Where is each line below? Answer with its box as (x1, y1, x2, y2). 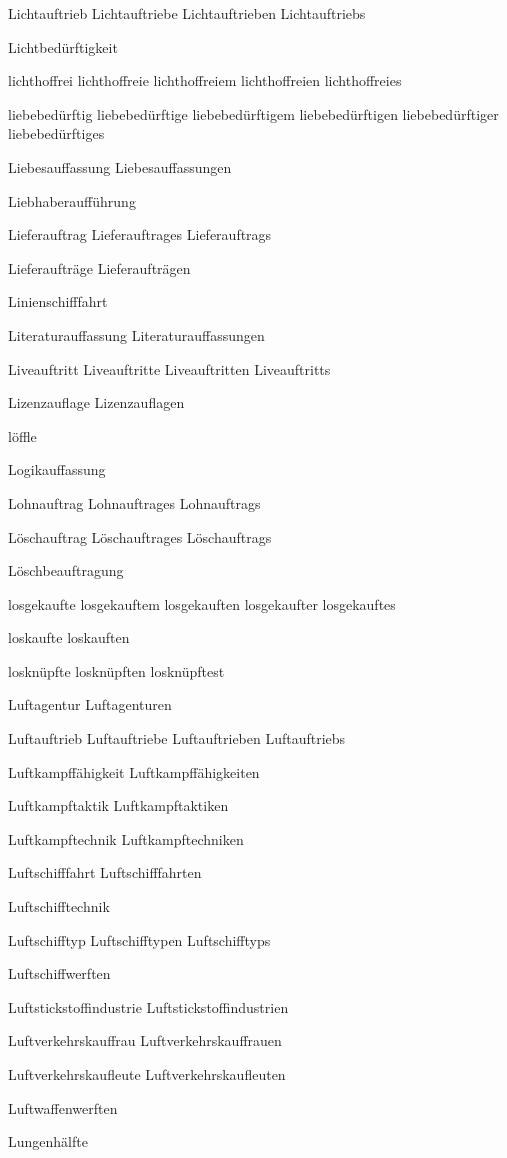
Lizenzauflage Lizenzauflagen (8, 392, 185, 413)
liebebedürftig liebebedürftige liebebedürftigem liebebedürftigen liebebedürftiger (8, 103, 499, 124)
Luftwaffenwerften (8, 1097, 118, 1118)
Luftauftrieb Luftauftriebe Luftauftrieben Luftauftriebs (8, 728, 346, 749)
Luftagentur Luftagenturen (8, 694, 172, 715)
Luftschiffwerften (8, 963, 111, 984)
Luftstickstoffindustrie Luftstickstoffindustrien (8, 996, 289, 1017)
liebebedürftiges (8, 123, 105, 144)
